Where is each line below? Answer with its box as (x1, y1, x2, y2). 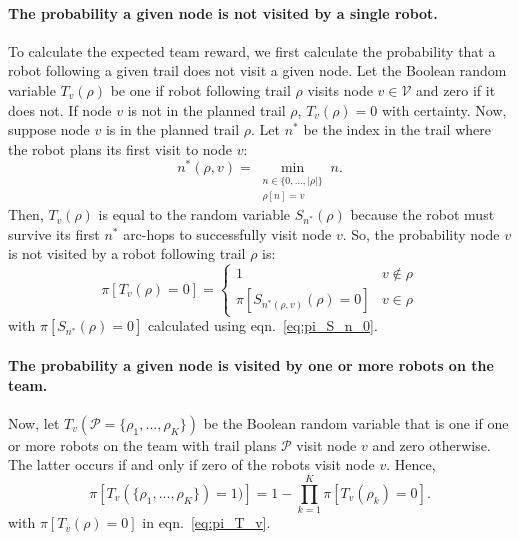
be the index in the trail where (303, 119, 491, 140)
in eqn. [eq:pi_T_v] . (142, 512, 271, 533)
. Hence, (386, 454, 436, 475)
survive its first (8, 223, 100, 244)
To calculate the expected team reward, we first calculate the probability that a (8, 40, 496, 61)
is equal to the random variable (98, 204, 291, 225)
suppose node (8, 119, 90, 140)
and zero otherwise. (372, 434, 491, 455)
